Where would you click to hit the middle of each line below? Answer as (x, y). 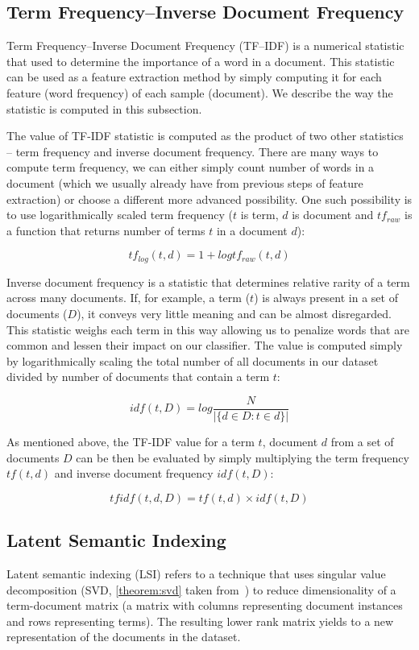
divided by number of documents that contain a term (138, 377)
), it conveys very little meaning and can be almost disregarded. (234, 313)
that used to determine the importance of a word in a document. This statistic (201, 61)
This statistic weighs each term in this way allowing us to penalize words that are (208, 329)
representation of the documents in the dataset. (124, 637)
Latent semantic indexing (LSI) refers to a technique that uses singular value (196, 573)
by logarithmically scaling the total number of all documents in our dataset (193, 360)
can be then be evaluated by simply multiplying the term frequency (243, 457)
